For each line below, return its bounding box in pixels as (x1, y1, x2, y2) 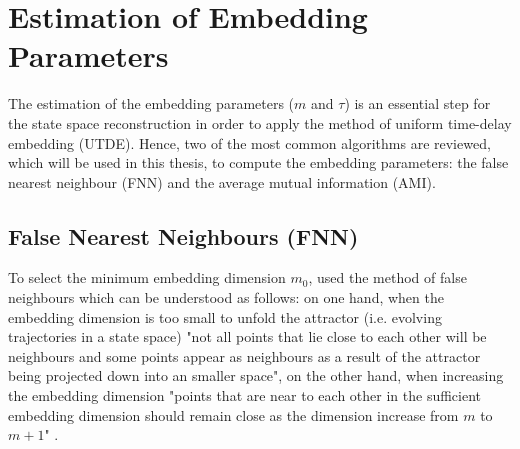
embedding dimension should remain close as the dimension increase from (8, 404, 459, 425)
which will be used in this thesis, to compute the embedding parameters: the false (8, 152, 509, 173)
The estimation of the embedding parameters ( (8, 93, 295, 114)
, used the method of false (308, 267, 467, 288)
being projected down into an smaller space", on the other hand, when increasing (8, 365, 504, 386)
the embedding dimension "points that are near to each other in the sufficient (8, 385, 482, 406)
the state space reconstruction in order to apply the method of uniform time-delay (8, 112, 512, 133)
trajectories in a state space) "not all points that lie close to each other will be (8, 326, 487, 347)
